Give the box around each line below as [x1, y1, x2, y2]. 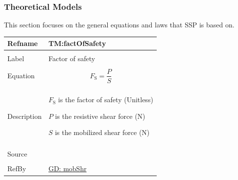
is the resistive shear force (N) [55, 111, 145, 121]
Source [7, 149, 27, 159]
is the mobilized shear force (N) [55, 127, 150, 137]
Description [7, 111, 42, 121]
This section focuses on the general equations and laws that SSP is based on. [4, 20, 235, 30]
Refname [7, 38, 38, 48]
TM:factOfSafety [48, 38, 106, 48]
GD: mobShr [48, 163, 87, 174]
